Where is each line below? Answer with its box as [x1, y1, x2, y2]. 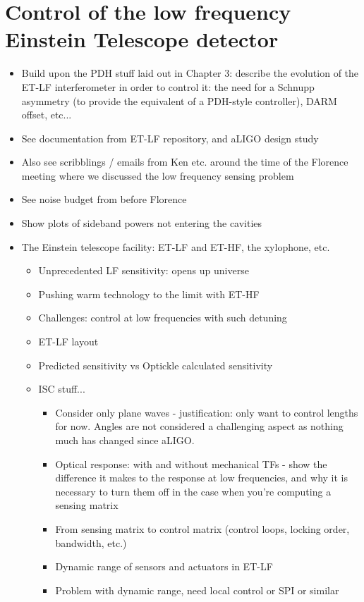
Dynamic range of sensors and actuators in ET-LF [55, 559, 273, 574]
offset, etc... [21, 107, 72, 122]
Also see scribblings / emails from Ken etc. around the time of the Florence [21, 154, 348, 169]
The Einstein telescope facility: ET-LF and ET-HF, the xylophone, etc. [21, 239, 330, 254]
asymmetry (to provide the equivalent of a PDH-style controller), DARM [21, 93, 337, 108]
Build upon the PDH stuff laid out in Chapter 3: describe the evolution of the [21, 66, 359, 80]
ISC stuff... [38, 381, 85, 396]
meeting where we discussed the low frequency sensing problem [21, 168, 294, 183]
